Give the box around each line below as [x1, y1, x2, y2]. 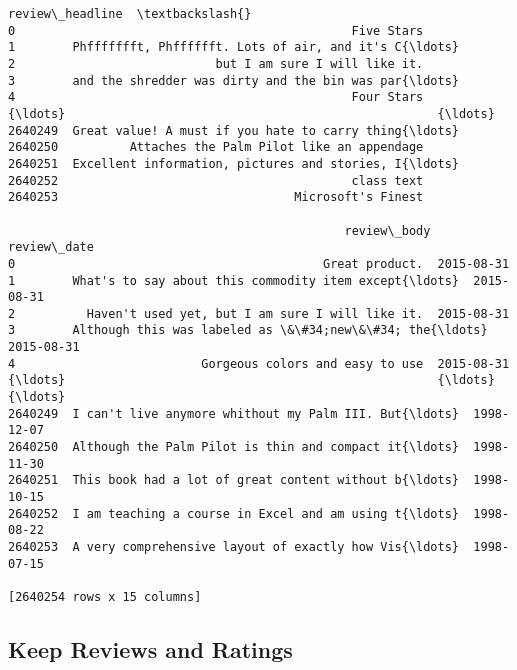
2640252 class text [8, 173, 424, 188]
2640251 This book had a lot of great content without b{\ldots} [8, 473, 460, 488]
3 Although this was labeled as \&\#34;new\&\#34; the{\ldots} [8, 323, 488, 338]
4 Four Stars [8, 90, 424, 105]
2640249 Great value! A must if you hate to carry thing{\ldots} [8, 123, 460, 138]
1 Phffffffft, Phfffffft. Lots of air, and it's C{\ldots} [8, 40, 460, 55]
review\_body [344, 223, 431, 238]
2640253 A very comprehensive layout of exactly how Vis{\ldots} [8, 540, 460, 554]
